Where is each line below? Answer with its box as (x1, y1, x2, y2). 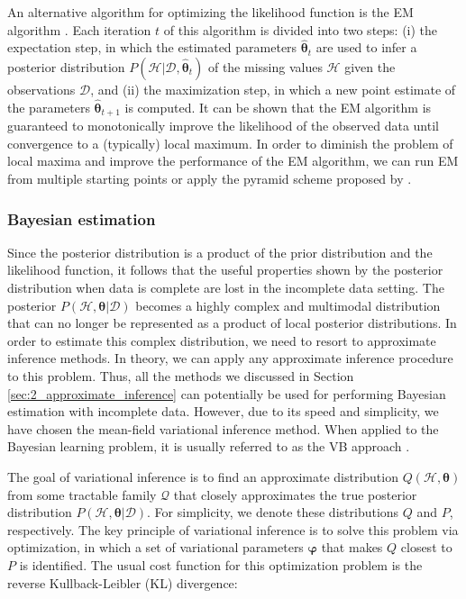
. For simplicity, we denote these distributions (147, 503, 399, 522)
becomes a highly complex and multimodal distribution (135, 295, 441, 314)
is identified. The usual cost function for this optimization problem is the (19, 555, 423, 574)
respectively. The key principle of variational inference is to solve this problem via (7, 520, 459, 539)
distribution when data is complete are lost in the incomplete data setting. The (7, 278, 444, 297)
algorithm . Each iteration (7, 20, 151, 39)
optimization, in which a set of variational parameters (7, 538, 304, 557)
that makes (321, 538, 383, 557)
